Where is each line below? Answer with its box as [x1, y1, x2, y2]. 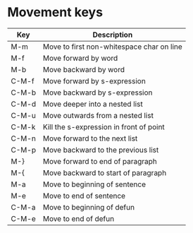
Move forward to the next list [42, 133, 138, 143]
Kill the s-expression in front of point [42, 121, 166, 131]
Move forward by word [42, 53, 118, 63]
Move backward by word [42, 64, 125, 74]
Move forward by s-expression [42, 76, 146, 85]
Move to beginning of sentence [42, 179, 147, 189]
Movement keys [7, 4, 104, 20]
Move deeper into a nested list [42, 99, 143, 109]
